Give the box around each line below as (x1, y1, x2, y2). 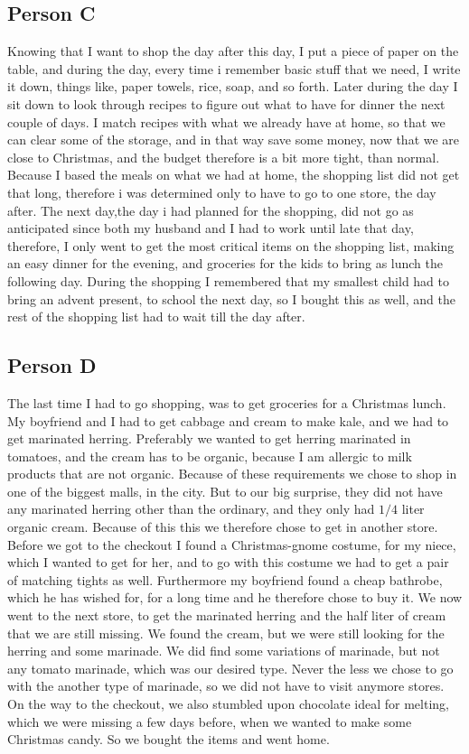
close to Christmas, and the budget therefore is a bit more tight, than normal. (7, 147, 440, 166)
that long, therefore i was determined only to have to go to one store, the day (7, 182, 436, 201)
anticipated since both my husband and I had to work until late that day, (7, 219, 414, 237)
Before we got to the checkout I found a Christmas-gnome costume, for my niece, (7, 535, 456, 554)
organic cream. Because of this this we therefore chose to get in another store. (7, 517, 438, 536)
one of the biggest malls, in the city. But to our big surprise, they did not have (7, 481, 443, 500)
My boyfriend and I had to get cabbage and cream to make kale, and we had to (7, 411, 449, 430)
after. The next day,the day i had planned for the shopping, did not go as (7, 200, 414, 219)
